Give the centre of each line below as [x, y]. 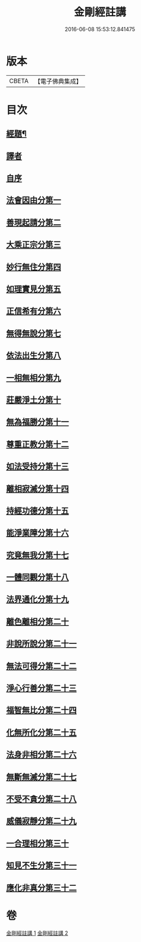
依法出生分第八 [34, 356]
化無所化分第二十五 [41, 732]
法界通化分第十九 [37, 599]
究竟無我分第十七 [37, 555]
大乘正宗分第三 [34, 245]
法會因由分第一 [34, 200]
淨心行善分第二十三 [41, 688]
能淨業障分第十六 [37, 533]
